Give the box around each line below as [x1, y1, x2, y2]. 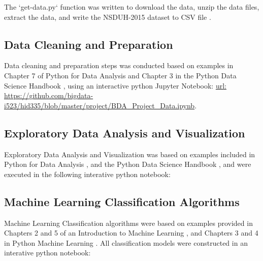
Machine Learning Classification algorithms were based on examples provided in [4, 217, 253, 228]
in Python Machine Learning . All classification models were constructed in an [4, 237, 248, 248]
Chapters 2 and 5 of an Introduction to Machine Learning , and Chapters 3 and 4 [4, 227, 258, 238]
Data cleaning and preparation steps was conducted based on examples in [4, 60, 234, 71]
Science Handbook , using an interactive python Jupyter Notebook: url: [4, 80, 226, 91]
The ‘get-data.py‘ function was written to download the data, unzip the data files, [4, 2, 259, 12]
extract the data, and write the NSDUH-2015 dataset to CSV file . [4, 11, 211, 22]
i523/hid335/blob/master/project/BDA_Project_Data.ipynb [4, 100, 195, 110]
